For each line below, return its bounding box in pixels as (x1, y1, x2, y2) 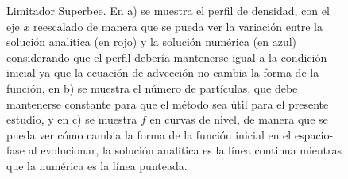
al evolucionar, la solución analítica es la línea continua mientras (28, 142, 342, 158)
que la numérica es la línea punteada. (6, 157, 188, 173)
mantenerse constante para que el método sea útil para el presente (6, 95, 329, 112)
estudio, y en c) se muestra (6, 111, 137, 128)
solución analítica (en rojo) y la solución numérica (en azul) (6, 33, 297, 50)
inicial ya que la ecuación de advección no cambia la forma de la (6, 64, 319, 81)
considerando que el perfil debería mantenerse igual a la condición (6, 48, 327, 65)
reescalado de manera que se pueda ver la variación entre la (33, 17, 323, 34)
